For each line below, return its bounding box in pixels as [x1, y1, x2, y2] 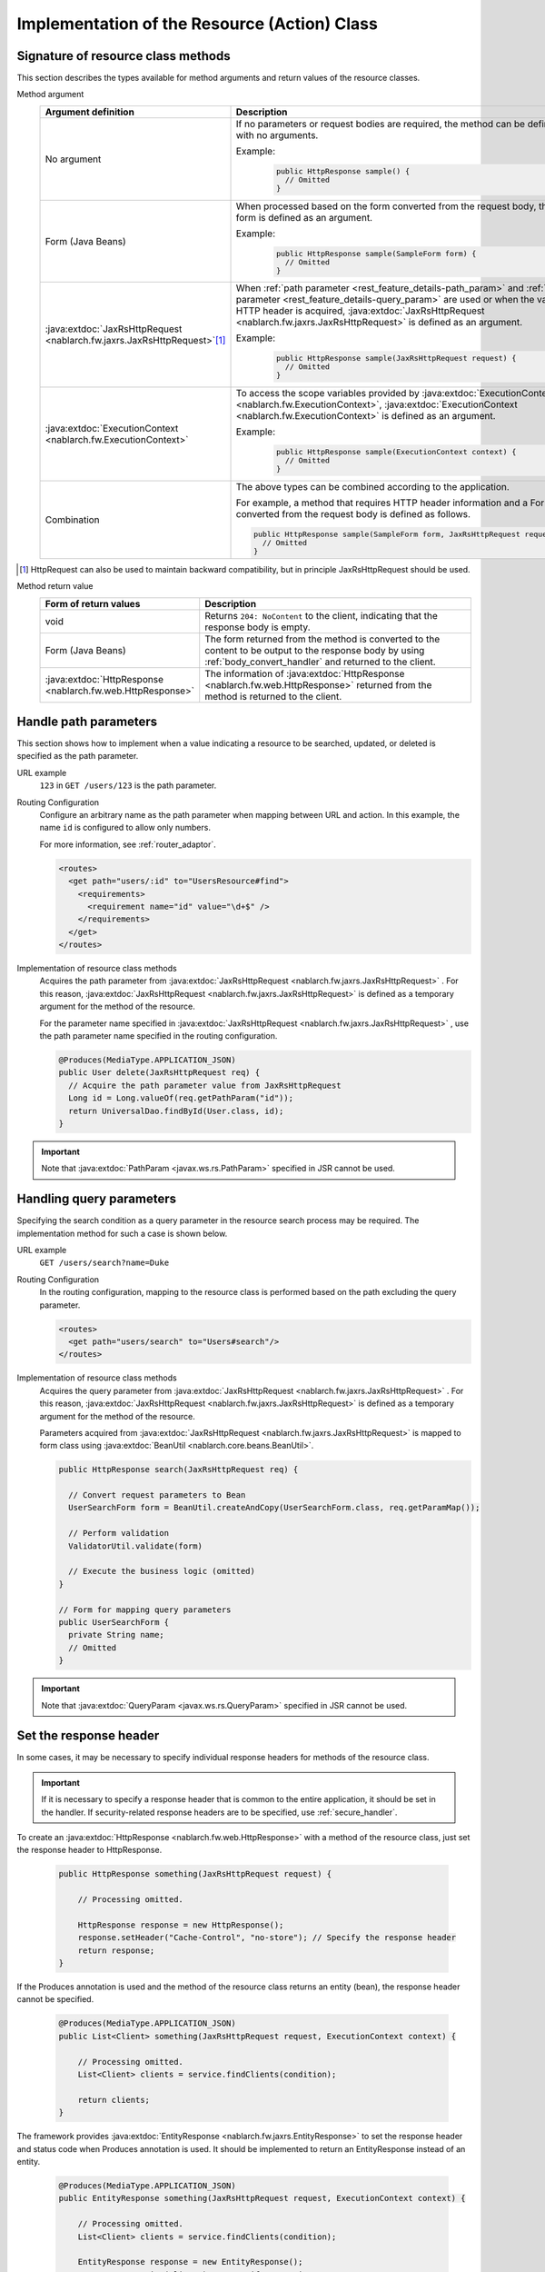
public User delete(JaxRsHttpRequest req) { [58, 1068, 261, 1078]
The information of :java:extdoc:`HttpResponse [204, 667, 405, 680]
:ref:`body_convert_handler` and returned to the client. [204, 655, 436, 668]
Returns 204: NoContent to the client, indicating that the [204, 609, 438, 622]
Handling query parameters [16, 1191, 177, 1207]
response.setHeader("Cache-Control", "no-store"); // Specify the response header [77, 1932, 457, 1943]
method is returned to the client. [204, 690, 342, 703]
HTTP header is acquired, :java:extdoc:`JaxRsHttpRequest [235, 304, 485, 317]
